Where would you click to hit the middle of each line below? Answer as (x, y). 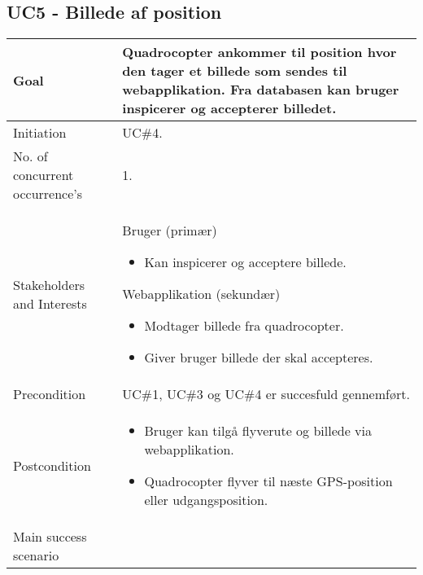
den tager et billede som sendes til (235, 71)
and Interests (50, 303)
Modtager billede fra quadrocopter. (244, 326)
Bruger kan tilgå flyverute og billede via (258, 431)
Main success (50, 537)
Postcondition (52, 465)
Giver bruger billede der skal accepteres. (259, 358)
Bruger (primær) (170, 230)
